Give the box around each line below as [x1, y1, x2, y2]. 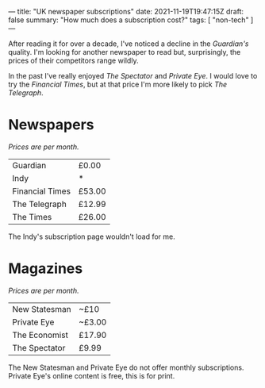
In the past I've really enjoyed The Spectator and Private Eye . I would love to [8, 71, 258, 80]
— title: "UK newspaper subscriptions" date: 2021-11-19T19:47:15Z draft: [8, 7, 244, 16]
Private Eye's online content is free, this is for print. [8, 371, 175, 380]
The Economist [12, 329, 69, 340]
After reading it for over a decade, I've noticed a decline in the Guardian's [8, 39, 249, 48]
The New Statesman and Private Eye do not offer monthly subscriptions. [8, 363, 244, 372]
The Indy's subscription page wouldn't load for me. [8, 232, 176, 241]
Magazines [8, 259, 83, 278]
